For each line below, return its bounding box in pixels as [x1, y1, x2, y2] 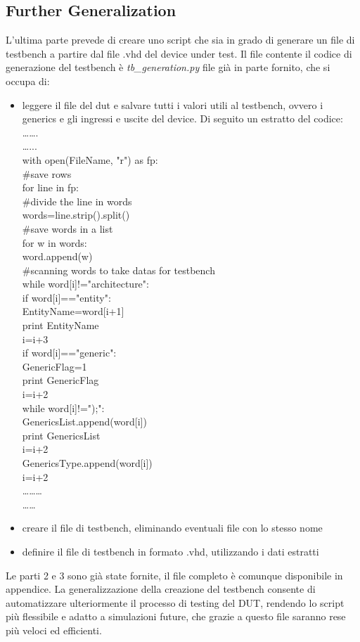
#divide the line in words [22, 193, 132, 208]
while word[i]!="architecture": [22, 276, 149, 291]
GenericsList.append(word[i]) [22, 414, 147, 429]
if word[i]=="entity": [22, 290, 111, 304]
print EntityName [22, 318, 99, 333]
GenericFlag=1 [22, 359, 87, 373]
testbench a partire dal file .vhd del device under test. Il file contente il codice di [6, 46, 352, 60]
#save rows [22, 166, 72, 181]
